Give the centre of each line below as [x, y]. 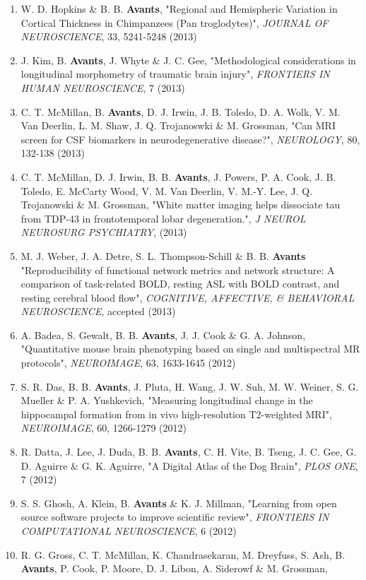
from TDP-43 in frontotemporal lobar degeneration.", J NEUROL [163, 218]
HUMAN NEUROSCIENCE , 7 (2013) [103, 87]
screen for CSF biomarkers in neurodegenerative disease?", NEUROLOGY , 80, [190, 139]
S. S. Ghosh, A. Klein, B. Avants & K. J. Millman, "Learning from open [179, 503]
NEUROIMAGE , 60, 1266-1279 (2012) [104, 428]
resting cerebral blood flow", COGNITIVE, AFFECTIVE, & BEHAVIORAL [188, 297]
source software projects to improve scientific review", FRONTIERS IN [175, 517]
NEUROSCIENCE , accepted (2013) [98, 311]
